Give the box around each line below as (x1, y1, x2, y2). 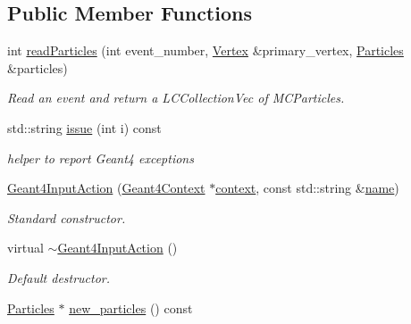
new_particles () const (69, 298, 193, 317)
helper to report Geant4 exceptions (7, 148, 194, 167)
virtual (7, 238, 44, 257)
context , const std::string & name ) (215, 179, 399, 197)
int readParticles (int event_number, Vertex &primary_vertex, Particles (7, 41, 404, 60)
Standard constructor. (7, 208, 126, 227)
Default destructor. (7, 268, 111, 287)
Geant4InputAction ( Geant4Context (7, 179, 205, 197)
